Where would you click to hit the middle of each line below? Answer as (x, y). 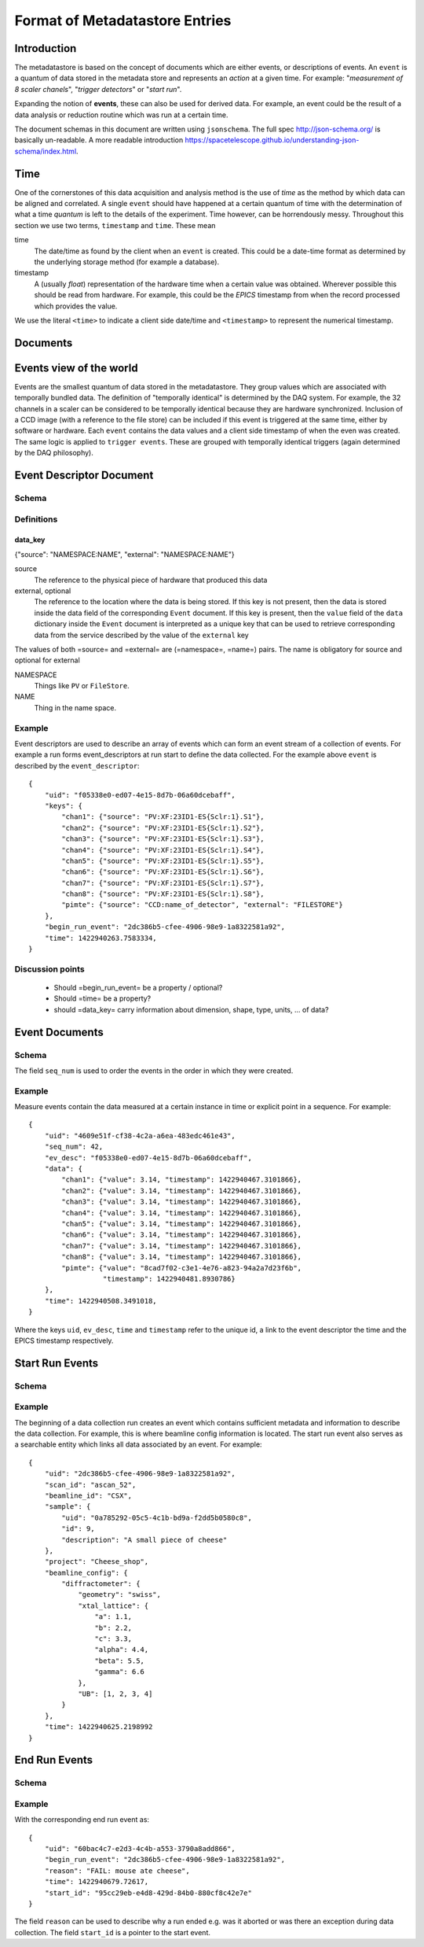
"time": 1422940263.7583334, (101, 938)
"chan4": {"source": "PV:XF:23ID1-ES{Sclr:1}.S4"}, (163, 850)
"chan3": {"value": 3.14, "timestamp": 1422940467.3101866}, (182, 1202)
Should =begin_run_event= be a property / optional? (138, 988)
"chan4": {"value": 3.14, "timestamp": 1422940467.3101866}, (182, 1213)
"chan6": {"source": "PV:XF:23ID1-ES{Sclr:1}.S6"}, (163, 872)
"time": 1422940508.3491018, (101, 1301)
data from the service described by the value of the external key (141, 635)
